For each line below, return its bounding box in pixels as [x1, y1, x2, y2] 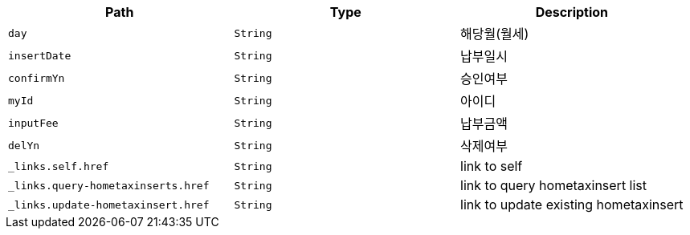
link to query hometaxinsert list [460, 177, 647, 193]
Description [535, 4, 609, 20]
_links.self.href [8, 160, 109, 172]
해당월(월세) [460, 26, 529, 42]
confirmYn [8, 71, 65, 84]
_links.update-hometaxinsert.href [8, 198, 210, 211]
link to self [460, 158, 523, 174]
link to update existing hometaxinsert [460, 197, 684, 213]
